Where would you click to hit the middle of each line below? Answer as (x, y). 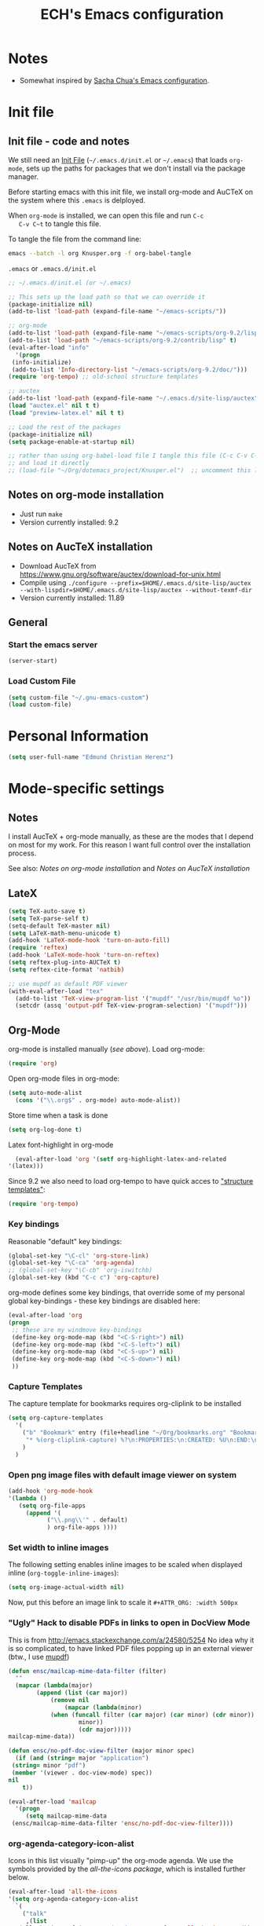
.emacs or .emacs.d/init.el (52, 268)
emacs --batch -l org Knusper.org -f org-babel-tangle (100, 253)
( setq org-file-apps (52, 1506)
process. (22, 853)
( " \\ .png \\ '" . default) (87, 1520)
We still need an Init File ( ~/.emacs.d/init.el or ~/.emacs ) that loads (118, 159)
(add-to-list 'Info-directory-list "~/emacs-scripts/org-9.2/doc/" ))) (129, 370)
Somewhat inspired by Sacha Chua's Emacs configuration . (114, 80)
